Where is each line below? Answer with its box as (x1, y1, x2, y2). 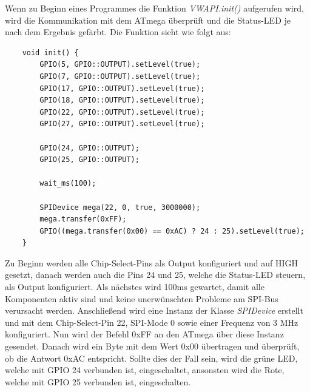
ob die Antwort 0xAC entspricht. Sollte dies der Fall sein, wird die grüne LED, (5, 351, 298, 364)
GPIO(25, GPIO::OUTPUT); (39, 155, 140, 164)
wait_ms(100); (39, 179, 96, 188)
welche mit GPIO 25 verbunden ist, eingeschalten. (5, 375, 191, 388)
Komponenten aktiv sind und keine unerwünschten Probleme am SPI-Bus (5, 292, 278, 305)
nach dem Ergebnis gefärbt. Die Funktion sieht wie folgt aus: (5, 25, 231, 38)
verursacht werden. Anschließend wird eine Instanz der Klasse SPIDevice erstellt (5, 304, 303, 317)
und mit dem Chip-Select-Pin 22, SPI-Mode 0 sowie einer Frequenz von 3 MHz (5, 316, 298, 328)
